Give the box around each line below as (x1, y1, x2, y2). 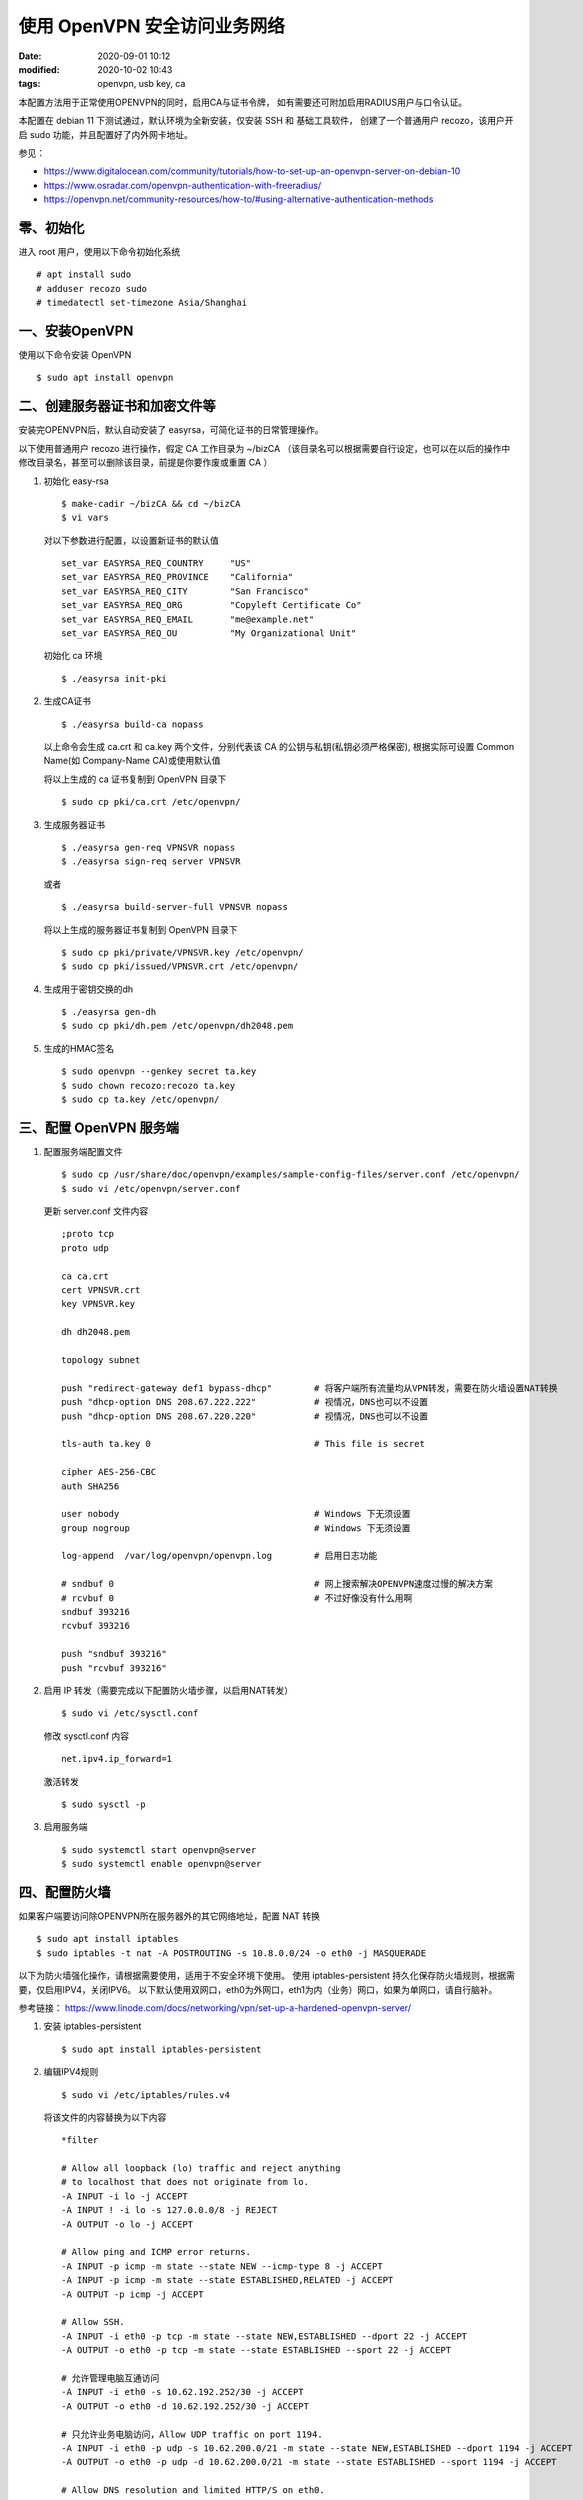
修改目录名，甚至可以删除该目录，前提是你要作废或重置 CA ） (18, 456, 273, 469)
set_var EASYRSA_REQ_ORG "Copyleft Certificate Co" (61, 600, 362, 611)
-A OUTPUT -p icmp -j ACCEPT (61, 2288, 204, 2300)
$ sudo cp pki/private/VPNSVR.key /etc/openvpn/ (61, 946, 304, 958)
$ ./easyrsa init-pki (61, 673, 167, 684)
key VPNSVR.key (61, 1298, 136, 1310)
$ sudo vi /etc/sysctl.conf (61, 1708, 199, 1719)
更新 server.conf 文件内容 (43, 1205, 149, 1217)
